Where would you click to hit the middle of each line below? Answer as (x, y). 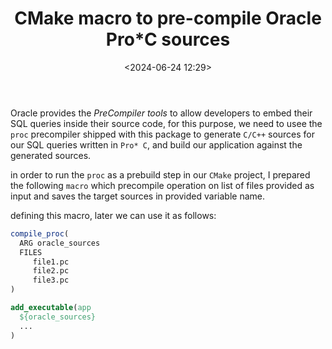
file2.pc (51, 271)
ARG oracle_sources (60, 243)
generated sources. (51, 155)
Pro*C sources (168, 39)
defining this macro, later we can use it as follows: (113, 215)
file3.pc (51, 280)
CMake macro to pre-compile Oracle (168, 18)
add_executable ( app (51, 308)
